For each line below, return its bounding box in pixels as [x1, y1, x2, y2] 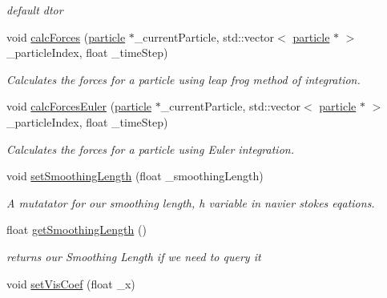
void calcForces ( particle [6, 28, 126, 45]
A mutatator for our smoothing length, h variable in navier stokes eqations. [6, 194, 375, 211]
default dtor [6, 2, 63, 18]
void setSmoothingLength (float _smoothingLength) [6, 167, 264, 184]
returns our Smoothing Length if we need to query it [6, 248, 261, 264]
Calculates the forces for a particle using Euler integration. [6, 140, 294, 157]
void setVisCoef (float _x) [6, 275, 135, 292]
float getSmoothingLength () [6, 221, 147, 238]
